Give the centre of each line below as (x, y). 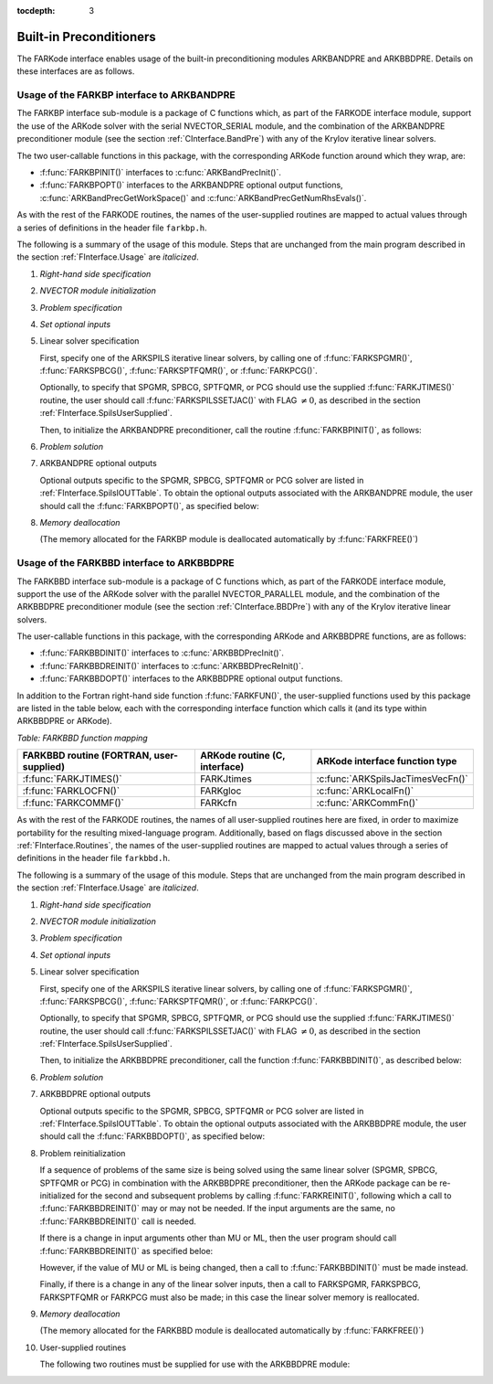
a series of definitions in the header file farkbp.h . (112, 228)
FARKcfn (218, 803)
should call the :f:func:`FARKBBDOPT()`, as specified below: (152, 1136)
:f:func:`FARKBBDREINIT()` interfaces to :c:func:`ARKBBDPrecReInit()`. (172, 665)
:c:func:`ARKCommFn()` (367, 803)
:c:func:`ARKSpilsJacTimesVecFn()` (393, 779)
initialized (58, 1195)
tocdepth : (36, 11)
